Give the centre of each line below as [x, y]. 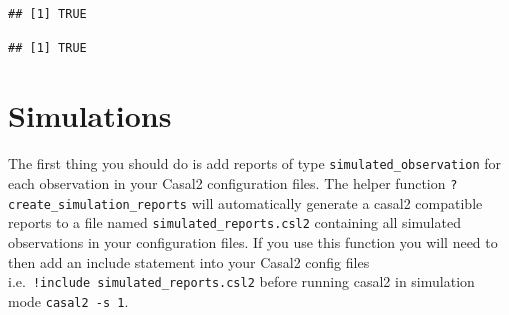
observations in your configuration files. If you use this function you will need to [253, 241]
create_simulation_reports [97, 204]
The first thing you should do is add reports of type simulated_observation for [255, 163]
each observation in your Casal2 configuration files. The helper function [227, 182]
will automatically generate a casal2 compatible [337, 202]
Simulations [90, 115]
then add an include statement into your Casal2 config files [189, 261]
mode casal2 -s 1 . [68, 300]
